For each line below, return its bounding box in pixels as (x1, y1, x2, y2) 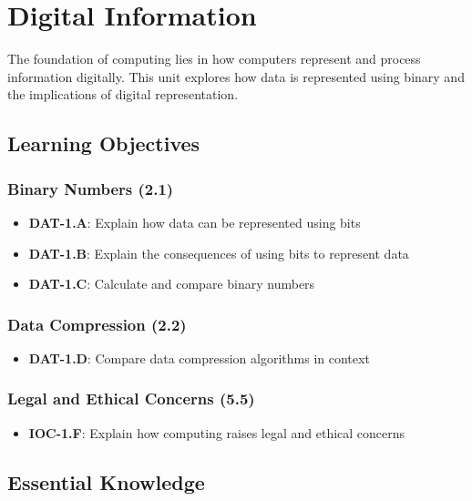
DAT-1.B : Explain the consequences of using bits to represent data (28, 243, 409, 262)
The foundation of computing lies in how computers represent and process (7, 49, 421, 68)
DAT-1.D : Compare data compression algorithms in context (28, 348, 370, 367)
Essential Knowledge (7, 467, 205, 496)
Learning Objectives (7, 129, 200, 158)
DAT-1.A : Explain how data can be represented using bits (28, 212, 361, 231)
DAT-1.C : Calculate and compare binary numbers (28, 274, 315, 293)
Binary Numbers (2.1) (7, 177, 174, 199)
